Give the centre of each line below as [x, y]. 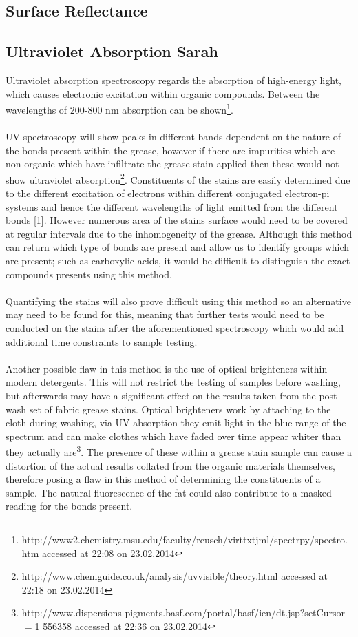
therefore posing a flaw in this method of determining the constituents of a [163, 479]
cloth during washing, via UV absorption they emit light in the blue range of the [176, 422]
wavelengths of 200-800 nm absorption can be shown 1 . [119, 108]
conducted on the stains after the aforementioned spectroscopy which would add [175, 327]
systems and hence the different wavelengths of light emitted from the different [172, 206]
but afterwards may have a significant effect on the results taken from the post [171, 395]
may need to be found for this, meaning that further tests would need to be [165, 314]
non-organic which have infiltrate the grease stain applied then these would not [172, 164]
